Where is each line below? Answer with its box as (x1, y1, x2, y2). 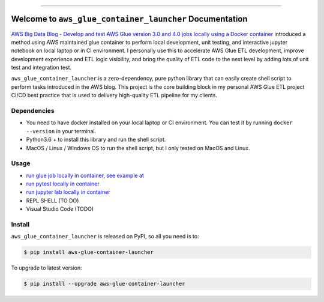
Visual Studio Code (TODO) (26, 205, 94, 213)
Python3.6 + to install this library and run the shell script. (26, 136, 166, 143)
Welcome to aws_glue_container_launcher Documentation (11, 14, 248, 24)
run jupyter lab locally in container (26, 189, 110, 196)
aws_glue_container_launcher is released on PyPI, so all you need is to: (11, 233, 199, 240)
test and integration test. (11, 64, 72, 71)
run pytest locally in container (26, 180, 100, 187)
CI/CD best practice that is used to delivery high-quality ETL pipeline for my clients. (11, 92, 217, 99)
